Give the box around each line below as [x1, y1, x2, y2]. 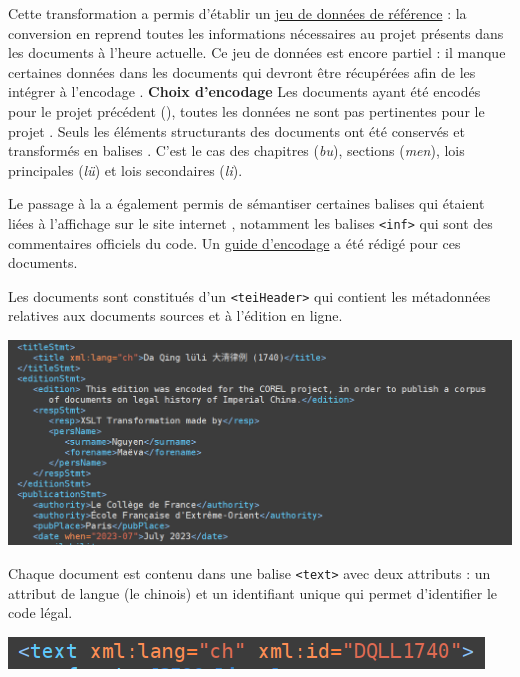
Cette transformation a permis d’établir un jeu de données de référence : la [8, 3, 467, 23]
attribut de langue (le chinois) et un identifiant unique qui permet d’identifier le [8, 582, 498, 603]
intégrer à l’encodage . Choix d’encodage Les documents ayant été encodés [8, 81, 481, 102]
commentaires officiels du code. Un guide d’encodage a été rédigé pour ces [8, 232, 461, 253]
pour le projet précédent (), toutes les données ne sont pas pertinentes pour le [8, 100, 485, 121]
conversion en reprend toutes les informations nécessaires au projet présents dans [8, 22, 504, 43]
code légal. [8, 602, 73, 623]
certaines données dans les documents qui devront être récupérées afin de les [8, 61, 476, 82]
